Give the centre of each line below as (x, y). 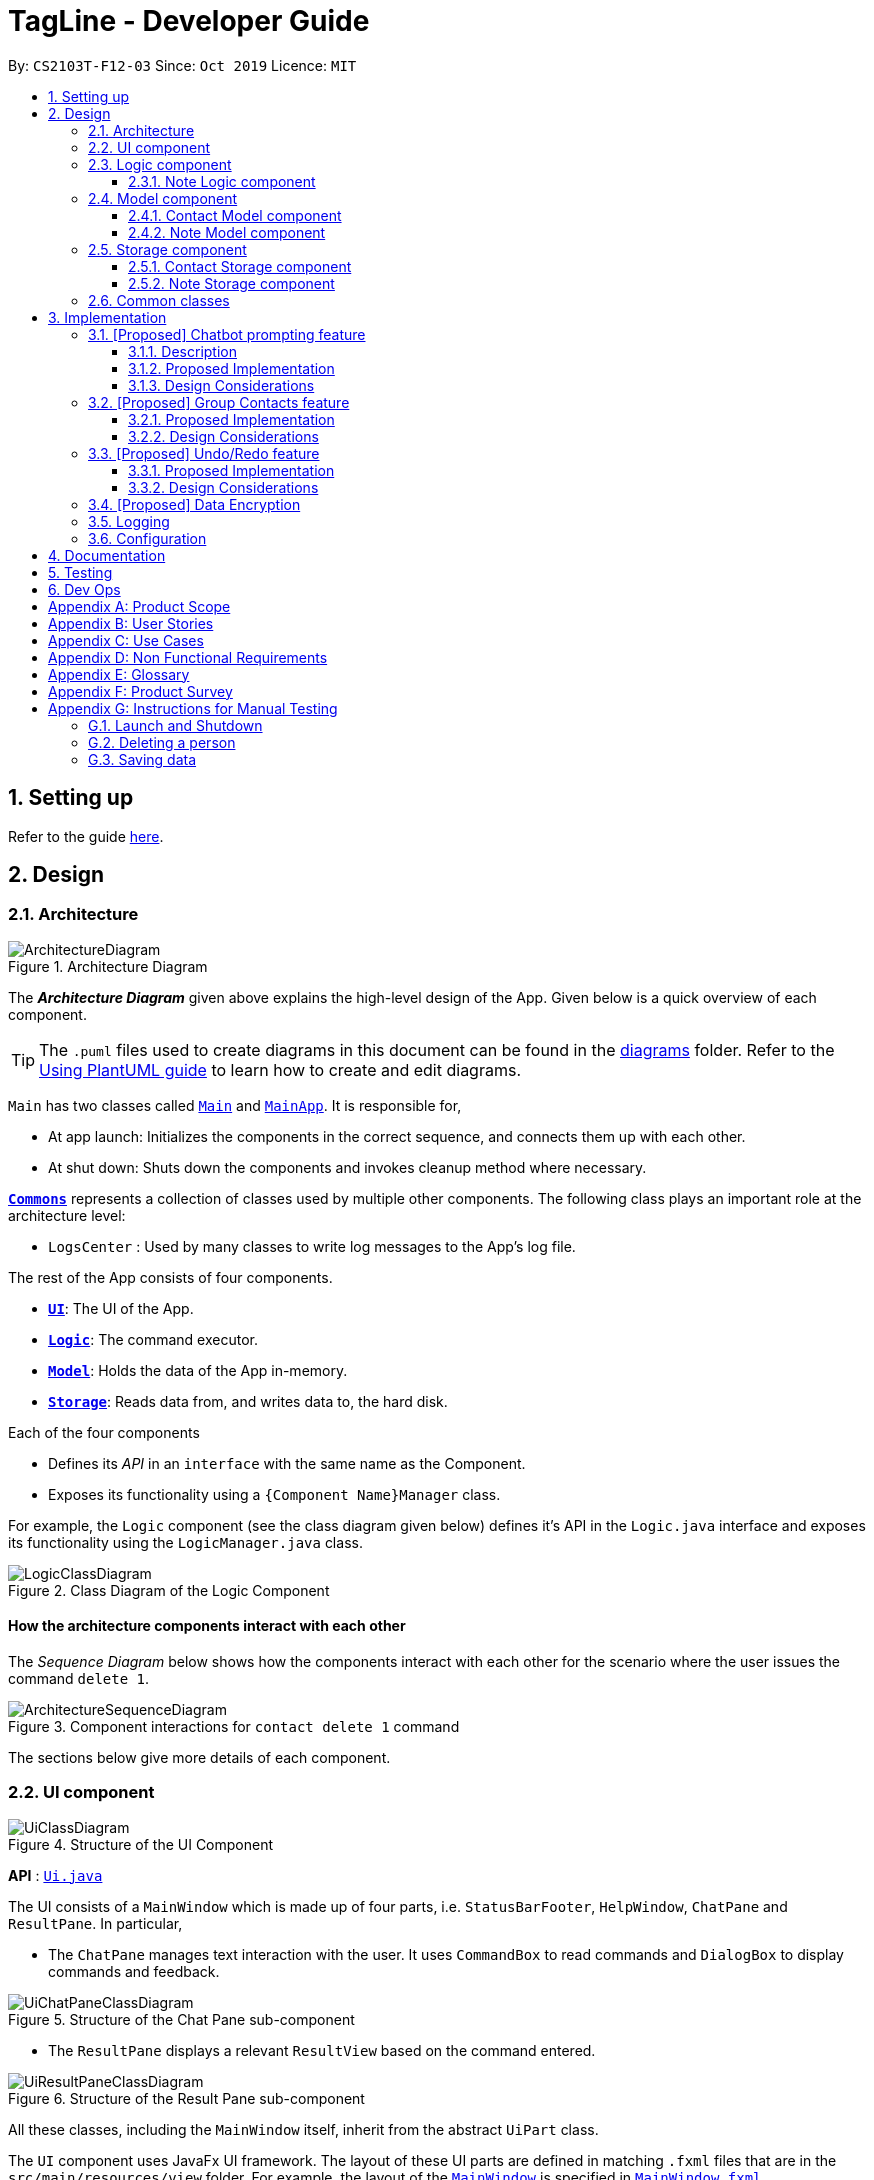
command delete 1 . (79, 1679)
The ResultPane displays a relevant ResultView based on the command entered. (322, 2050)
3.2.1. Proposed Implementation (231, 419)
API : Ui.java (55, 1875)
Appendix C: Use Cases (126, 640)
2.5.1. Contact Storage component (240, 266)
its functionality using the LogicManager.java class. (185, 1542)
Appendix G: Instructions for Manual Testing (193, 708)
